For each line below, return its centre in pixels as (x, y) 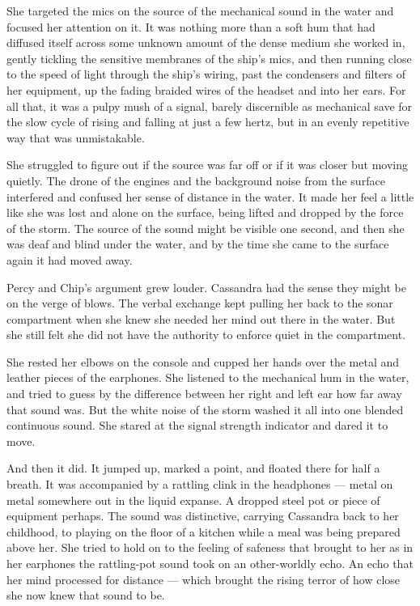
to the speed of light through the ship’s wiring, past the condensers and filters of (206, 74)
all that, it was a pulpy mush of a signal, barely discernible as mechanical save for (210, 106)
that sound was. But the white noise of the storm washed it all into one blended (205, 409)
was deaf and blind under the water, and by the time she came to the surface (198, 244)
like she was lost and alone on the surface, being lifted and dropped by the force (205, 212)
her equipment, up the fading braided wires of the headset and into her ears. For (206, 89)
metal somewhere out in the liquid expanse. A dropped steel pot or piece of (193, 500)
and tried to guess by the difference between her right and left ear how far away (204, 394)
